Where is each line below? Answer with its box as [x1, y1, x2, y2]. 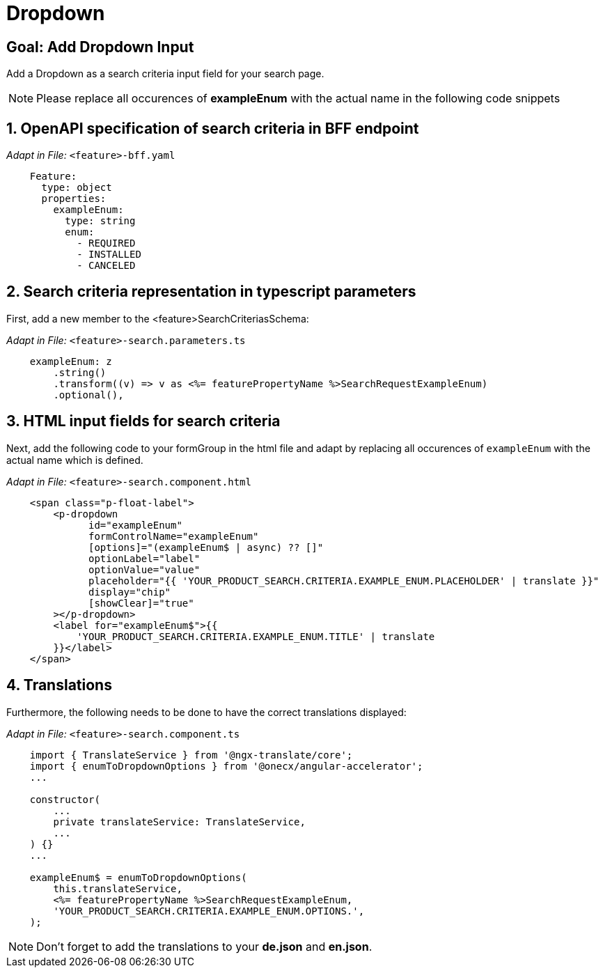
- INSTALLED [77, 249, 141, 260]
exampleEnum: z [29, 355, 112, 367]
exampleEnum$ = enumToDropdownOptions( [29, 871, 247, 883]
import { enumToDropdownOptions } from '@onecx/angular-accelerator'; [29, 760, 423, 772]
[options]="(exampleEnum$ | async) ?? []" [88, 541, 324, 553]
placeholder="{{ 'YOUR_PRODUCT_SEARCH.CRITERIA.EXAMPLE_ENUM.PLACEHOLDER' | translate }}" [88, 575, 600, 586]
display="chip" [88, 586, 171, 598]
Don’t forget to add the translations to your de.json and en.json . [36, 939, 373, 953]
